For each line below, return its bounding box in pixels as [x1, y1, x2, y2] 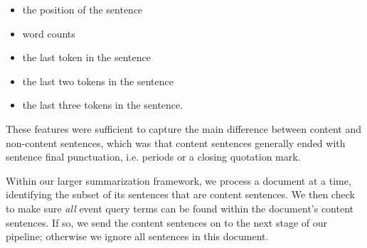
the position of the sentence [22, 2, 143, 16]
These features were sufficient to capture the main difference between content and [6, 121, 362, 136]
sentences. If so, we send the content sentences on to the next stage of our [6, 215, 327, 230]
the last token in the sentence [22, 50, 151, 65]
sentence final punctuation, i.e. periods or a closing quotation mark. [6, 149, 301, 164]
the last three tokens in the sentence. [22, 97, 183, 112]
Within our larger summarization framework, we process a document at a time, [6, 173, 351, 188]
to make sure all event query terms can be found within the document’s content [6, 200, 354, 215]
